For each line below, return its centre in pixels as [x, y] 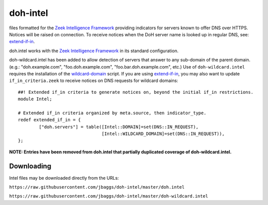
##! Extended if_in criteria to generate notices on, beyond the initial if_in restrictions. [136, 92]
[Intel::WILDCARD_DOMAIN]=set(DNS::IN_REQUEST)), [163, 134]
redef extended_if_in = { [50, 120]
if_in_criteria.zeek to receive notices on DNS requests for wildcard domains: [94, 81]
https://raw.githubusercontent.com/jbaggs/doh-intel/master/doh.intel [97, 187]
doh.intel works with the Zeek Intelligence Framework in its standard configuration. [94, 51]
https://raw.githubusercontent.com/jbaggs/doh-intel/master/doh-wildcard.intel [109, 196]
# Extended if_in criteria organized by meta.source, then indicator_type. [112, 113]
